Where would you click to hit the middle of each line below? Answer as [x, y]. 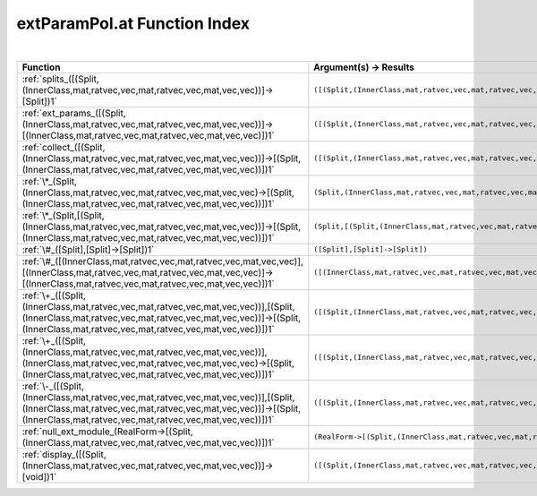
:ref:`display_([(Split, [64, 454]
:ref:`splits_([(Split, [61, 79]
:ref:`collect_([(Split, [64, 147]
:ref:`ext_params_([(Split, [74, 113]
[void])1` [39, 476]
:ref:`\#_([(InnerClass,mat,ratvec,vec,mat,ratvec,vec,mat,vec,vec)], [163, 261]
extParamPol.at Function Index [133, 23]
